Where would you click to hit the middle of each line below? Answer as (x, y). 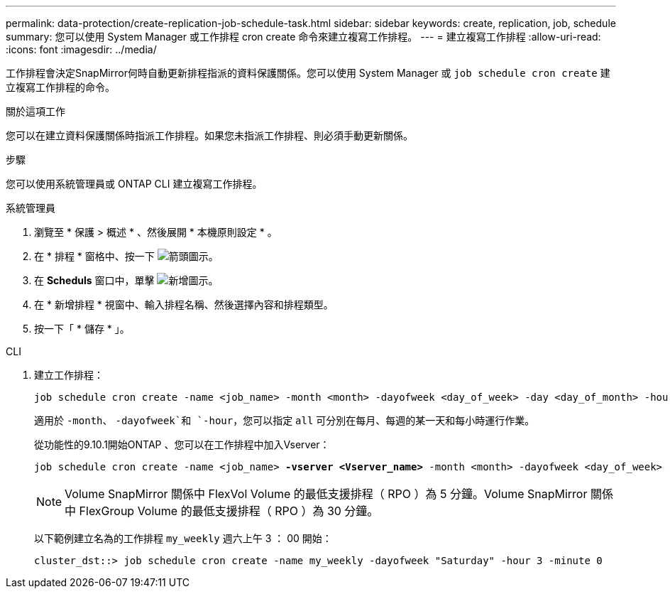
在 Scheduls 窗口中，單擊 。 (126, 280)
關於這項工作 (35, 111)
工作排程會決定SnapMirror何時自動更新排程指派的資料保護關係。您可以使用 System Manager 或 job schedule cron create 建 (308, 73)
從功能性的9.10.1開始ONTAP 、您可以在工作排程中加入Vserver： (182, 444)
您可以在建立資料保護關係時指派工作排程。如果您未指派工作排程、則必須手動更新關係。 (209, 135)
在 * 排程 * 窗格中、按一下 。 (126, 256)
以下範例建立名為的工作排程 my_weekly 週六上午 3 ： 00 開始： (183, 538)
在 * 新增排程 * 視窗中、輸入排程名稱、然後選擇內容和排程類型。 (184, 304)
